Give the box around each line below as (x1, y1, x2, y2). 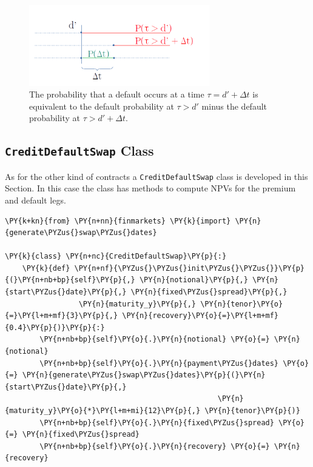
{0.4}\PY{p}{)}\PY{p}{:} (5, 323, 105, 332)
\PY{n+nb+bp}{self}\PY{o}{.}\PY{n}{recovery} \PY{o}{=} (39, 442, 270, 451)
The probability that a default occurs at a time (29, 88, 204, 101)
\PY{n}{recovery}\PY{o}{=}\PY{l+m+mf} (122, 311, 279, 320)
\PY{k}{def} (22, 263, 70, 273)
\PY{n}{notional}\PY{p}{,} (139, 276, 248, 285)
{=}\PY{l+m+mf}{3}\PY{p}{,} (5, 311, 118, 320)
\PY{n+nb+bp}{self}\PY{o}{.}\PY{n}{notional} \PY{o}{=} (39, 335, 270, 344)
